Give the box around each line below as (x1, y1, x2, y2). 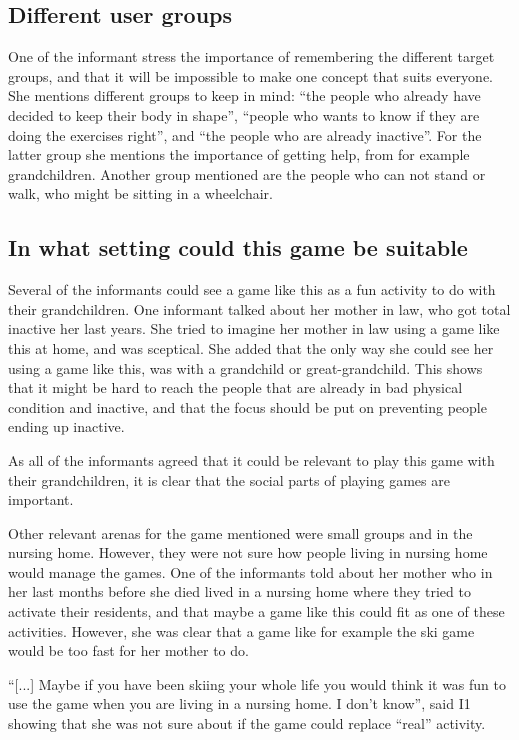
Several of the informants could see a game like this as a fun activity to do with (8, 279, 496, 300)
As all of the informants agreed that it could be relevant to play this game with (8, 449, 495, 470)
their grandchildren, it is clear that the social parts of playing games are (8, 469, 450, 490)
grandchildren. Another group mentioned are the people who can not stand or (8, 163, 486, 184)
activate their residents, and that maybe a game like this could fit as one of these (8, 601, 505, 622)
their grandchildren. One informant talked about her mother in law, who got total (8, 298, 511, 319)
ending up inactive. (8, 416, 125, 437)
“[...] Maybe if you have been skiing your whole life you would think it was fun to (8, 673, 507, 694)
